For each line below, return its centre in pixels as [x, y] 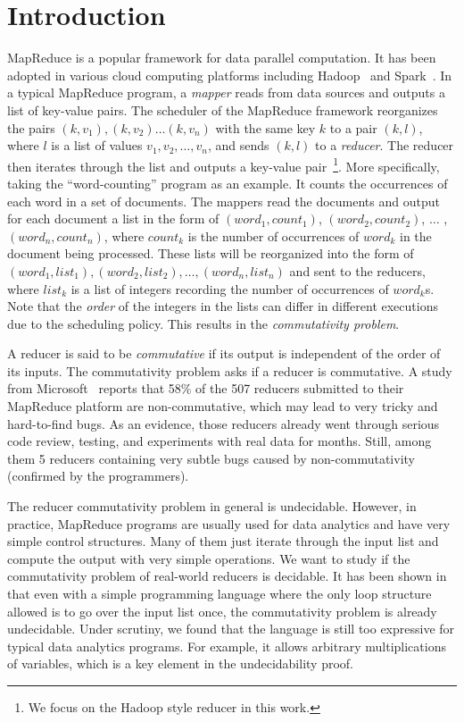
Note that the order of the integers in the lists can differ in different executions [223, 306]
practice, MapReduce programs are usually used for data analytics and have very [229, 523]
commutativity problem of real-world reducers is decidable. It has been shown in [227, 576]
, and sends [238, 145]
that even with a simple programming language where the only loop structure [220, 593]
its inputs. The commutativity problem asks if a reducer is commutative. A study [230, 370]
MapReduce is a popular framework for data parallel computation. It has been [222, 58]
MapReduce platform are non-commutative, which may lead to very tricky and [223, 406]
